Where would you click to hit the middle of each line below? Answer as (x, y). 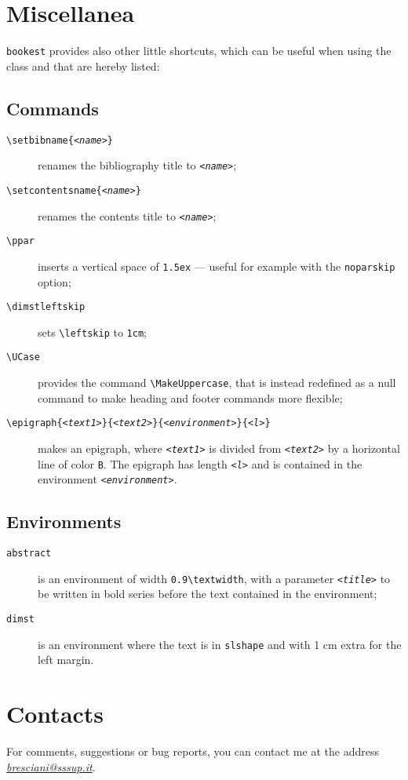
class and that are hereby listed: (83, 66)
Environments (64, 521)
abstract (29, 554)
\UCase (23, 357)
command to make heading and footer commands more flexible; (190, 397)
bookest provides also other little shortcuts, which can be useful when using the (199, 51)
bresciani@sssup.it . (51, 766)
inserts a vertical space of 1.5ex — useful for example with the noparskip (217, 266)
